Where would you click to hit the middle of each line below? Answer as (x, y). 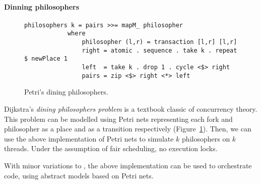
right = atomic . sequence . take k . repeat (159, 50)
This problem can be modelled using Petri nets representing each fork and (118, 119)
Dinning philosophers (42, 6)
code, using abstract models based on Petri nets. (79, 175)
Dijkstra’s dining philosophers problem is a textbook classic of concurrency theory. (131, 108)
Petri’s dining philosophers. (66, 92)
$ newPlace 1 (46, 59)
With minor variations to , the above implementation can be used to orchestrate (128, 165)
